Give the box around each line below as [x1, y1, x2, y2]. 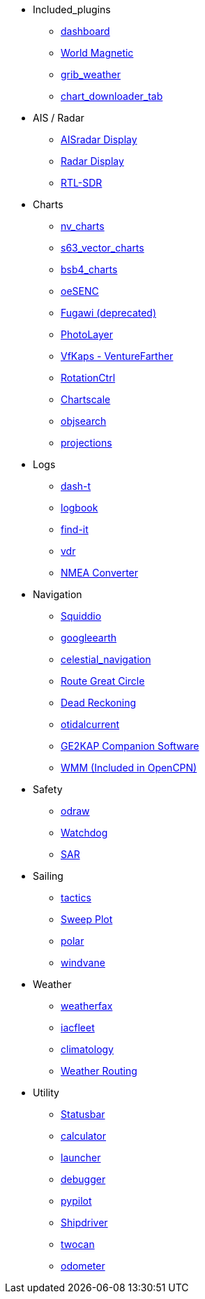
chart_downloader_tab [61, 90, 163, 102]
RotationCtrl [61, 372, 116, 384]
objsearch [61, 415, 107, 427]
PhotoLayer [61, 328, 114, 340]
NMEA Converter [61, 567, 139, 579]
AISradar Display [61, 133, 137, 145]
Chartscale [61, 393, 111, 405]
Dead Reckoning [61, 697, 137, 709]
